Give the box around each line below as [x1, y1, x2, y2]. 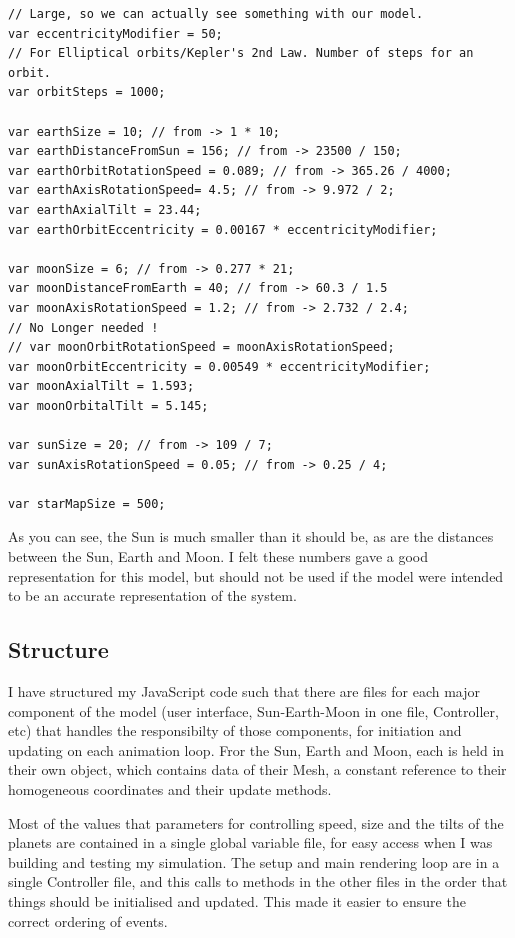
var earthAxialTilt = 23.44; [8, 202, 202, 217]
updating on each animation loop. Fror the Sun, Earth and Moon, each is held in [8, 739, 505, 760]
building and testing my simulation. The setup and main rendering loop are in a [8, 851, 500, 872]
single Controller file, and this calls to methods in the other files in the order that [8, 871, 508, 892]
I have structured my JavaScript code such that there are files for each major [8, 681, 480, 702]
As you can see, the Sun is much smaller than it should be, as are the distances [8, 526, 494, 547]
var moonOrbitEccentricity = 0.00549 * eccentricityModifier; [8, 359, 431, 374]
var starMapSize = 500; [8, 496, 166, 511]
